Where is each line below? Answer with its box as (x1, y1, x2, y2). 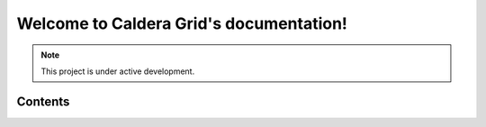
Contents (16, 94, 70, 109)
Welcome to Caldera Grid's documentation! (16, 14, 348, 33)
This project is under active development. (40, 66, 195, 77)
